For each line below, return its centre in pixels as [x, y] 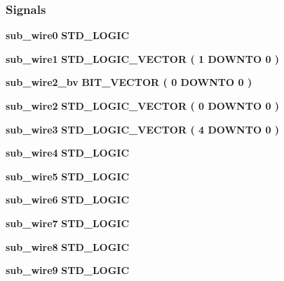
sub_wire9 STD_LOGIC [68, 270]
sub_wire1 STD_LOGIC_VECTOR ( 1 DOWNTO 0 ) [143, 58]
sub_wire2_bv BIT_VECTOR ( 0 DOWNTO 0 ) [129, 82]
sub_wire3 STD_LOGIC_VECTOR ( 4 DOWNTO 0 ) [143, 129]
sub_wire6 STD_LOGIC [68, 200]
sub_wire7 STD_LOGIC [68, 223]
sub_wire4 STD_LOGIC [68, 153]
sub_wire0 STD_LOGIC [68, 35]
